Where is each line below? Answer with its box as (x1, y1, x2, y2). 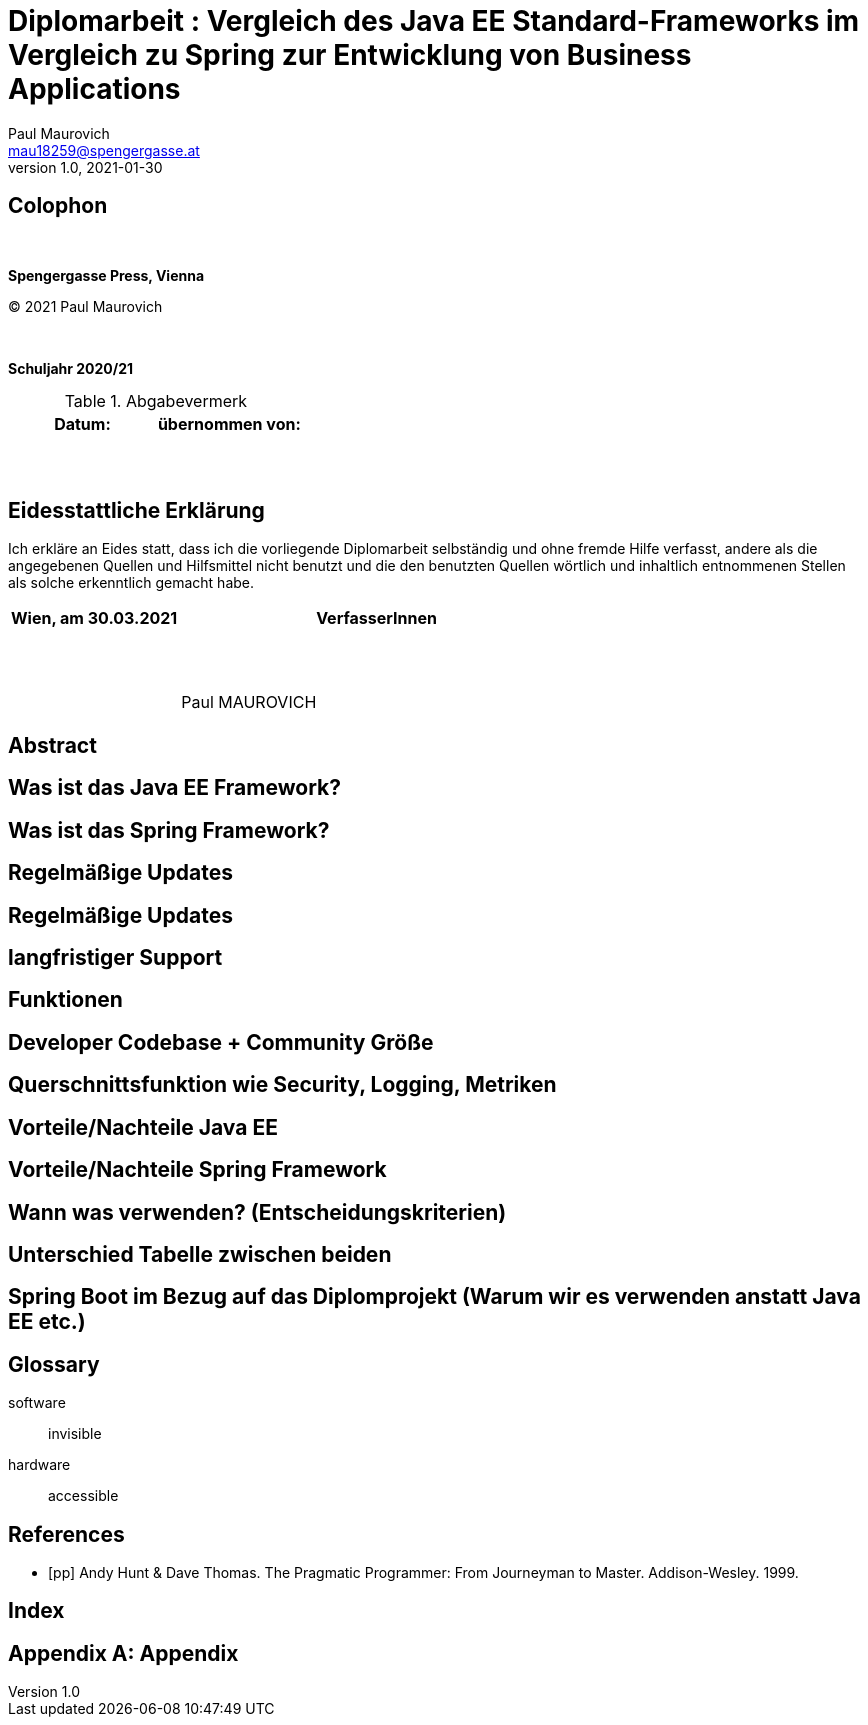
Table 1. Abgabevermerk (64, 390, 248, 411)
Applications (8, 72, 181, 106)
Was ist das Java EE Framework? (8, 775, 341, 801)
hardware (8, 1456, 71, 1474)
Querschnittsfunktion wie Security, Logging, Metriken (8, 1072, 557, 1098)
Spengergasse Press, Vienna (8, 266, 205, 284)
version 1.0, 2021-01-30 (8, 158, 163, 176)
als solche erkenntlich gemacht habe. (8, 574, 255, 592)
